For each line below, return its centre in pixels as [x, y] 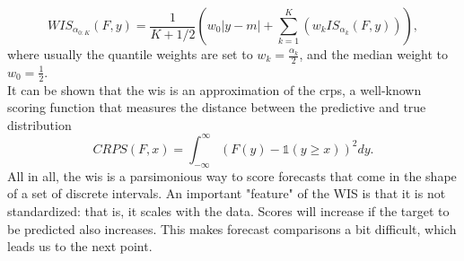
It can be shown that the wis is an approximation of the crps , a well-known [214, 89]
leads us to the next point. [80, 246]
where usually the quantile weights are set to [130, 54]
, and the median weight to [374, 54]
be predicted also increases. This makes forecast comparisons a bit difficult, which [232, 228]
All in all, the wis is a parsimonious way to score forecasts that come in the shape [232, 175]
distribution [39, 124]
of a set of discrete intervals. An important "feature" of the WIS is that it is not [227, 193]
